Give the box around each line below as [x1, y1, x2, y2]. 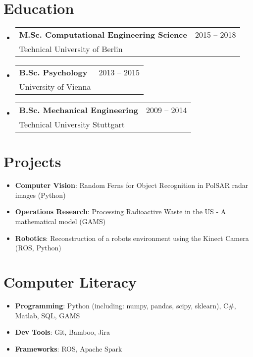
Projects [3, 151, 61, 172]
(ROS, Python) [15, 242, 61, 253]
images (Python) [15, 189, 66, 200]
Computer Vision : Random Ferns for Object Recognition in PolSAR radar [15, 180, 249, 190]
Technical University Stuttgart [19, 119, 125, 130]
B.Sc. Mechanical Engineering [19, 104, 138, 116]
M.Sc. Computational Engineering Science [19, 29, 187, 41]
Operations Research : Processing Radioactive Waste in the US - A [15, 206, 226, 217]
